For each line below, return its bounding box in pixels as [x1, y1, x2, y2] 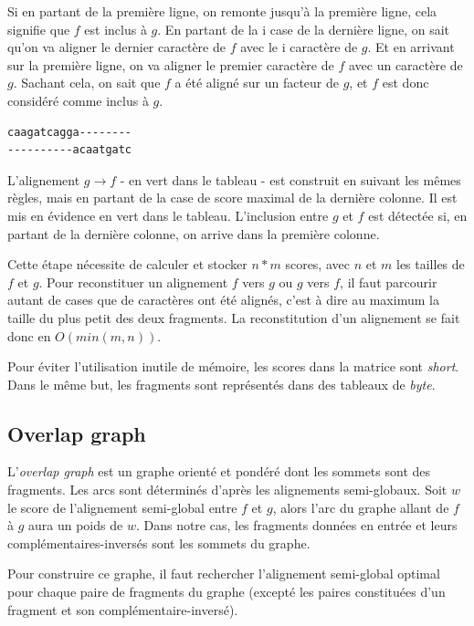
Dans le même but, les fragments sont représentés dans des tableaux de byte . [7, 374, 436, 393]
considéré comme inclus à [7, 90, 149, 110]
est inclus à [84, 19, 147, 38]
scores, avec [285, 255, 350, 274]
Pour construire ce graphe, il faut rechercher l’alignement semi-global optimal [7, 564, 440, 583]
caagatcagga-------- [7, 125, 132, 139]
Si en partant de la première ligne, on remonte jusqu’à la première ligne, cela [7, 2, 437, 20]
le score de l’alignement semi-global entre [7, 497, 237, 516]
